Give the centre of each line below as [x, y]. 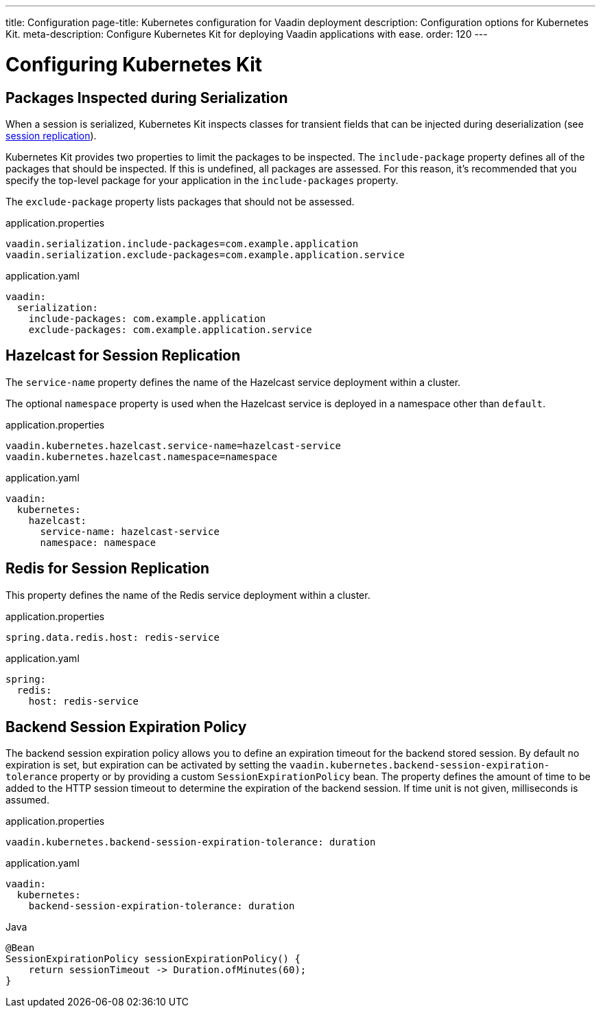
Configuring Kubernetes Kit [134, 64]
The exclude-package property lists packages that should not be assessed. [180, 201]
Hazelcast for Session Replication [123, 356]
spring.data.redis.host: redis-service [113, 637]
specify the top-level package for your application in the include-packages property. [202, 180]
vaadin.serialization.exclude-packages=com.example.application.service [205, 254]
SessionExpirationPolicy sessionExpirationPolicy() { [153, 959]
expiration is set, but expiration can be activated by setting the [146, 765]
